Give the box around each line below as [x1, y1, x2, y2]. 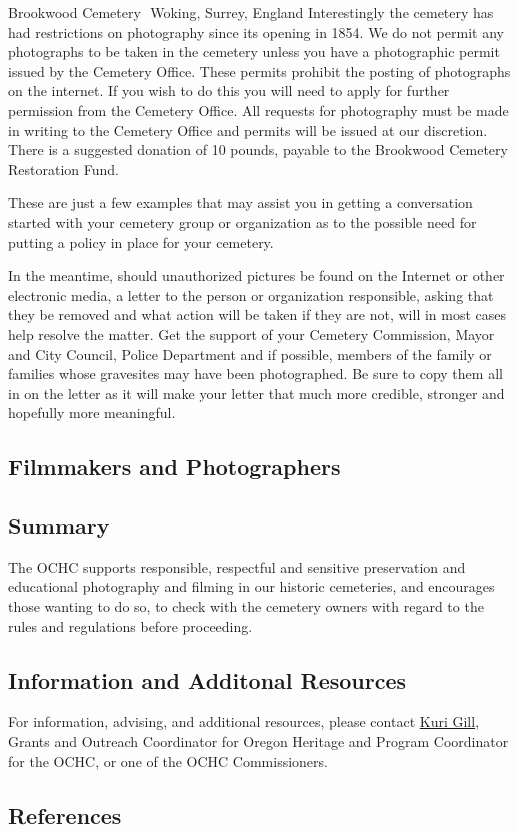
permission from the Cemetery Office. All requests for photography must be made [8, 99, 509, 120]
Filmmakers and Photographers [8, 451, 341, 482]
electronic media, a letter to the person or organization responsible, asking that [8, 284, 494, 305]
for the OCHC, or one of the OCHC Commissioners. [8, 750, 328, 771]
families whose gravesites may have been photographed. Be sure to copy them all [8, 363, 503, 384]
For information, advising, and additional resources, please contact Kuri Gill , [8, 711, 480, 732]
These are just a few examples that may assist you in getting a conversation [8, 192, 473, 213]
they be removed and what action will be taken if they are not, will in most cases [8, 304, 507, 325]
